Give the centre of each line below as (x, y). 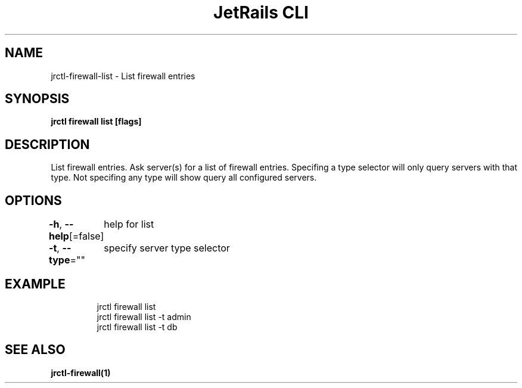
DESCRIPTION (47, 144)
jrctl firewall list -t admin (144, 316)
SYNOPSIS (37, 99)
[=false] (86, 236)
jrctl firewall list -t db (137, 327)
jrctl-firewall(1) (81, 373)
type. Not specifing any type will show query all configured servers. (184, 178)
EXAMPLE (35, 284)
